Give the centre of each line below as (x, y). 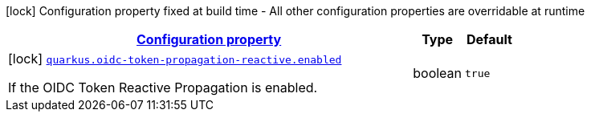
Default (489, 39)
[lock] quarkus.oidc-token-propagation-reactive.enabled (175, 59)
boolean (438, 73)
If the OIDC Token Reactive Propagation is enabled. (163, 87)
